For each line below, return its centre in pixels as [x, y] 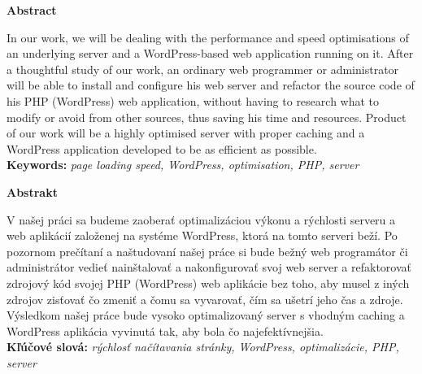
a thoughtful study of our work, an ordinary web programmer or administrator [203, 69]
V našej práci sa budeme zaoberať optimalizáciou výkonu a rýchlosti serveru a [201, 219]
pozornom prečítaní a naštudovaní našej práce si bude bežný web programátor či [207, 251]
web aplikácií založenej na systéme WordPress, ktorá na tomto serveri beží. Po [202, 235]
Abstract [32, 10]
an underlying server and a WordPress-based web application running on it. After [210, 53]
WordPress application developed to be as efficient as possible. [162, 148]
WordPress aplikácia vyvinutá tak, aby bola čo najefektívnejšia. [165, 331]
